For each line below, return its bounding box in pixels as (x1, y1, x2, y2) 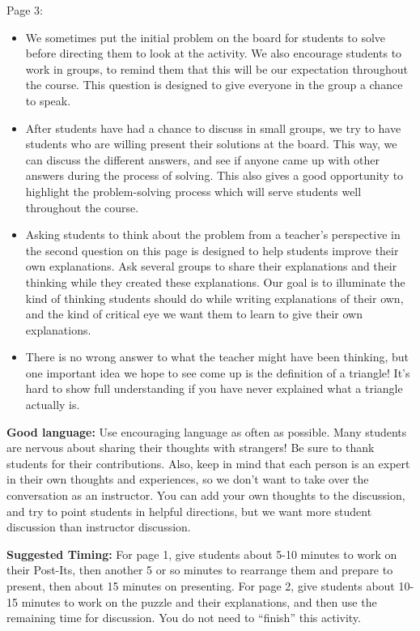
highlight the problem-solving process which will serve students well (25, 182, 362, 199)
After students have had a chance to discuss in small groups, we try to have (25, 119, 401, 136)
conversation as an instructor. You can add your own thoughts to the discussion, (6, 487, 405, 504)
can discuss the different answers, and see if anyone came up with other (25, 151, 380, 168)
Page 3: (6, 2, 43, 18)
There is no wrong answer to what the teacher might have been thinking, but (25, 348, 409, 365)
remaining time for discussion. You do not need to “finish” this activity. (6, 609, 361, 626)
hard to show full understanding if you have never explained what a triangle (25, 380, 403, 397)
